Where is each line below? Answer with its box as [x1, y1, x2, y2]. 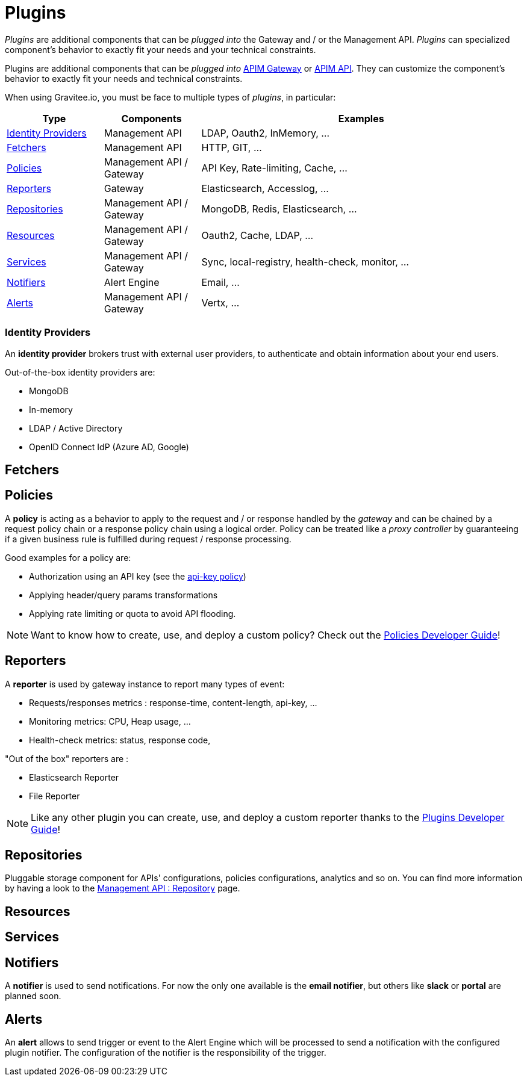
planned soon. [5, 991, 61, 1002]
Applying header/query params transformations [29, 589, 218, 600]
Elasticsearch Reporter [29, 772, 119, 782]
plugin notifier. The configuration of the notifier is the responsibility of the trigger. [5, 1047, 326, 1058]
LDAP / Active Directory [29, 423, 123, 433]
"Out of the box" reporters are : [5, 753, 129, 764]
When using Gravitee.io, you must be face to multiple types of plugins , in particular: [5, 91, 336, 102]
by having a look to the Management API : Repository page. [5, 883, 240, 894]
